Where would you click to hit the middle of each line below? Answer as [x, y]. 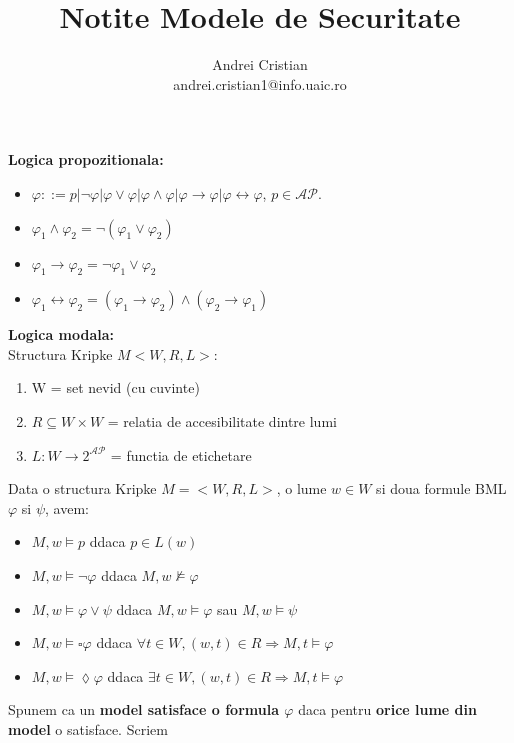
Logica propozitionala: [86, 159]
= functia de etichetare [181, 454]
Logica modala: [61, 334]
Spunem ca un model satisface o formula [143, 709]
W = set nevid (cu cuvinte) [115, 387]
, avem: [67, 507]
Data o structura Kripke [82, 488]
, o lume [301, 488]
